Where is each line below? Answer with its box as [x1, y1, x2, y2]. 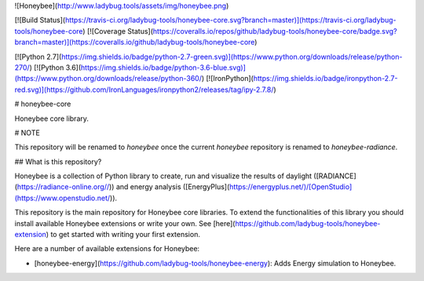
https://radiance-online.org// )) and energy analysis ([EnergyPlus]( [16, 182, 230, 192]
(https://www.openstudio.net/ [14, 193, 111, 203]
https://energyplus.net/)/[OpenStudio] [228, 182, 353, 192]
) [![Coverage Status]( [82, 26, 153, 35]
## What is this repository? [14, 157, 102, 166]
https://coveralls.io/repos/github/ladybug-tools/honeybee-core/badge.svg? [152, 26, 397, 35]
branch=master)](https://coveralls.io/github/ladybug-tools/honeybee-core [14, 38, 255, 47]
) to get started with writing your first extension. [46, 230, 200, 239]
